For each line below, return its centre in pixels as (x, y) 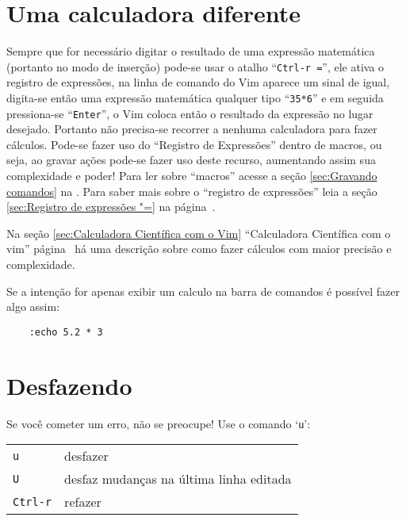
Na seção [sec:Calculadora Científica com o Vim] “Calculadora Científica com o (199, 233)
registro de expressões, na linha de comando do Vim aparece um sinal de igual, (198, 82)
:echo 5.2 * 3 (66, 332)
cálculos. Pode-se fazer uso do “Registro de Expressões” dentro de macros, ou (194, 144)
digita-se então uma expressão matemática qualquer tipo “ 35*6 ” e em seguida (195, 97)
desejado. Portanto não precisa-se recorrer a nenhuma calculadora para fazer (192, 129)
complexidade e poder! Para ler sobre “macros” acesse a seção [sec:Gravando (192, 176)
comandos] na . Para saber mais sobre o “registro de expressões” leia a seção (192, 191)
